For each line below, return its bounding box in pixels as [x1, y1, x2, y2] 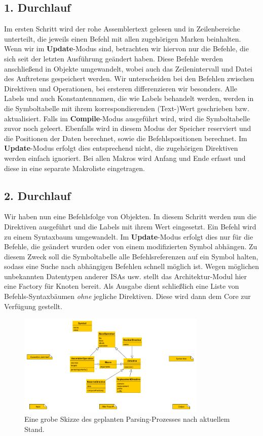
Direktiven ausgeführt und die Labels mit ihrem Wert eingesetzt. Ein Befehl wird [4, 221, 256, 231]
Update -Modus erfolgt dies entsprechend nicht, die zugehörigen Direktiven [4, 143, 238, 153]
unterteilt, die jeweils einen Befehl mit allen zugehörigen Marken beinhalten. [4, 33, 241, 44]
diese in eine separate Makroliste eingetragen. [4, 162, 145, 173]
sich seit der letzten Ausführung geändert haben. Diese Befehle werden [4, 53, 223, 63]
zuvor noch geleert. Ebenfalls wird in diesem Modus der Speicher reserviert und [4, 123, 251, 133]
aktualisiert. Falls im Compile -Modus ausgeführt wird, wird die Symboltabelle [4, 113, 250, 123]
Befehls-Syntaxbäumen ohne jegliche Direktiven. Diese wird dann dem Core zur [4, 291, 251, 301]
